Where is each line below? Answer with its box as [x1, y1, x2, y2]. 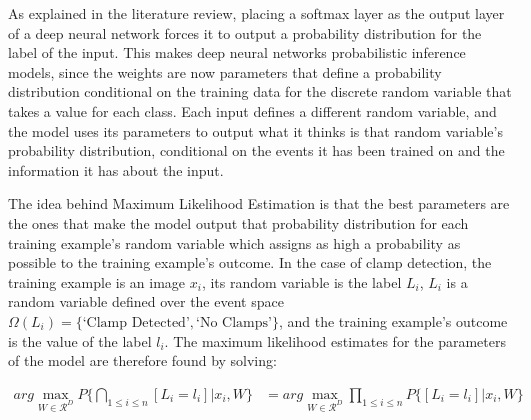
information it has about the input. [8, 159, 224, 180]
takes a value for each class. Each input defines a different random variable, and [8, 100, 497, 121]
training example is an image [8, 271, 186, 292]
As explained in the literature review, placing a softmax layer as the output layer [8, 3, 505, 23]
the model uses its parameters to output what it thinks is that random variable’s [8, 120, 503, 141]
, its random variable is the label [201, 271, 402, 292]
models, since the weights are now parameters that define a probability [8, 61, 442, 82]
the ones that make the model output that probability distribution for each [8, 212, 469, 233]
